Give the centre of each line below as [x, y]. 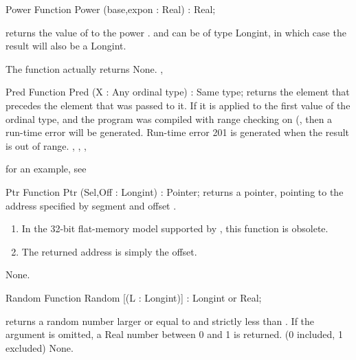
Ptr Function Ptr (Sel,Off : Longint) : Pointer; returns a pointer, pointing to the [175, 191]
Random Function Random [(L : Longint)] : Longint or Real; [134, 297]
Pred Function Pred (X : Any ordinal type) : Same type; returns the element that [178, 92]
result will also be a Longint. [66, 46]
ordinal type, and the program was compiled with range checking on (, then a [169, 119]
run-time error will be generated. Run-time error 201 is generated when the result [178, 132]
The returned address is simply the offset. [109, 251]
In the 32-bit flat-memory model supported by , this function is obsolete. [175, 228]
